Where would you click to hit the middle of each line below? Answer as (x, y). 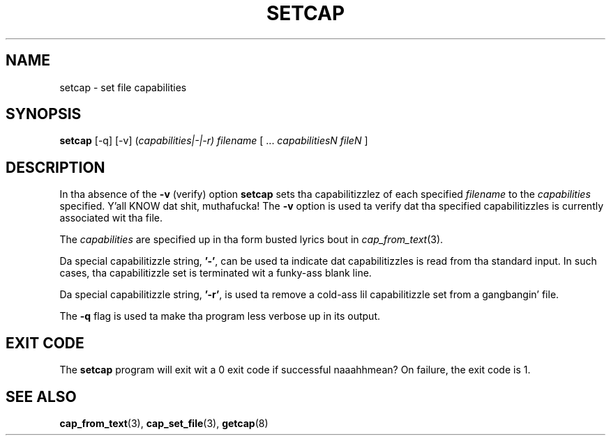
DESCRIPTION (55, 167)
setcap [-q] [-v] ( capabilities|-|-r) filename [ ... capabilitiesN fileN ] (214, 141)
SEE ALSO (41, 396)
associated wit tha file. (111, 218)
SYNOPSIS (44, 114)
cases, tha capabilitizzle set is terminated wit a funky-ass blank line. (216, 273)
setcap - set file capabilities (123, 87)
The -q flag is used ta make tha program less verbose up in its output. (220, 316)
